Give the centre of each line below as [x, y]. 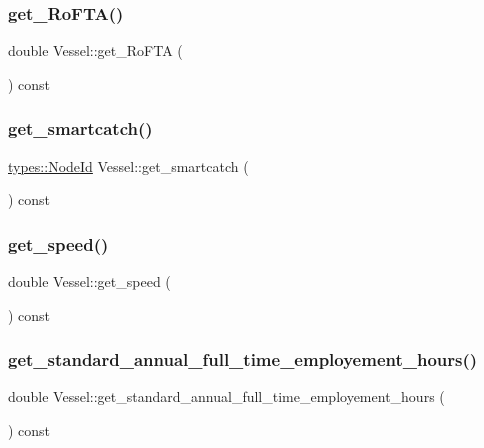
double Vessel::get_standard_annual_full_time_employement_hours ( [226, 396]
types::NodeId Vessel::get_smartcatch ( [128, 165]
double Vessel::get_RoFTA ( [95, 50]
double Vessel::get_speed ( [89, 281]
